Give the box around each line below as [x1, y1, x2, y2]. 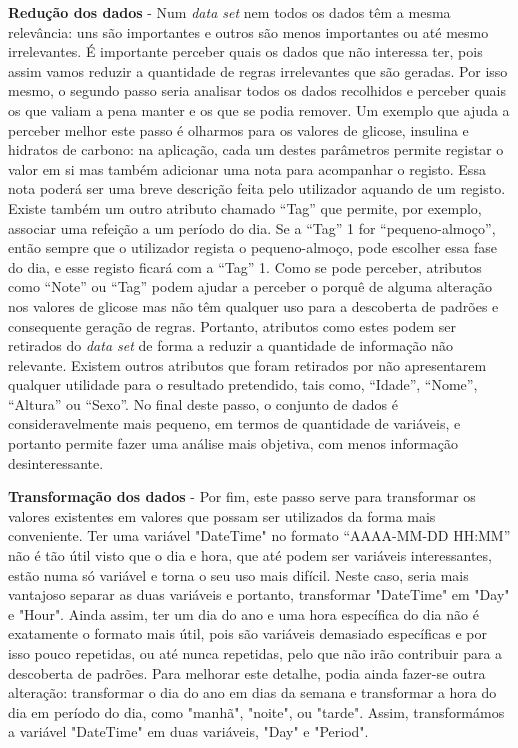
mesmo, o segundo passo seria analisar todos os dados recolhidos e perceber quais [8, 80, 506, 101]
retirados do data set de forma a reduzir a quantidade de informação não [8, 335, 453, 356]
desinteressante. [8, 452, 104, 473]
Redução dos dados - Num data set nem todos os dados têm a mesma [8, 2, 451, 22]
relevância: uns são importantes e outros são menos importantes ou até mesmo [8, 21, 489, 42]
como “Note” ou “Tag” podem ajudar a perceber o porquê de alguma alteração [8, 276, 492, 297]
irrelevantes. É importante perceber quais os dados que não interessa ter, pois [8, 41, 483, 62]
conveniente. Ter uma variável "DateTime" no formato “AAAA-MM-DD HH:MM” [8, 525, 511, 546]
